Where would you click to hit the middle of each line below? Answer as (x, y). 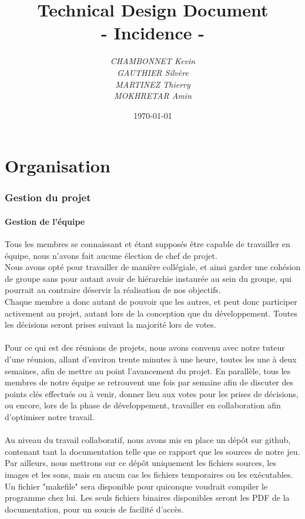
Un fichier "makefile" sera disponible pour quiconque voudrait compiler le (136, 486)
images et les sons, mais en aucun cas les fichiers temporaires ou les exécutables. (149, 474)
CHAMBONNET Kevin (153, 61)
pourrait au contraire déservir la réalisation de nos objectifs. (113, 290)
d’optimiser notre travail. (50, 417)
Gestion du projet (48, 197)
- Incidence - (153, 33)
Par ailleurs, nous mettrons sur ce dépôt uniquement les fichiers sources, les (140, 463)
